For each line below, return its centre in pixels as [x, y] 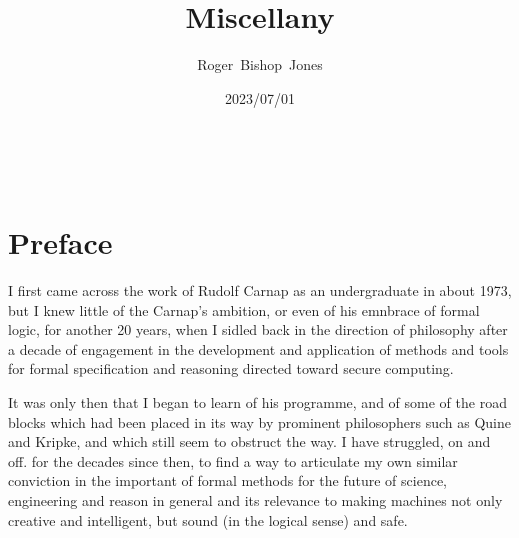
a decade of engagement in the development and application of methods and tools [258, 348]
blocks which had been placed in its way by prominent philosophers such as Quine [259, 421]
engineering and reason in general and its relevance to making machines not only [255, 499]
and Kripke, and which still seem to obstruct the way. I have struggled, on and [249, 441]
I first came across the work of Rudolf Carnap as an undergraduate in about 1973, [260, 290]
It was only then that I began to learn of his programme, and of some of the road [257, 402]
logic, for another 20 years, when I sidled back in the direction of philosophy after [258, 329]
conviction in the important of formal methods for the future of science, [227, 480]
